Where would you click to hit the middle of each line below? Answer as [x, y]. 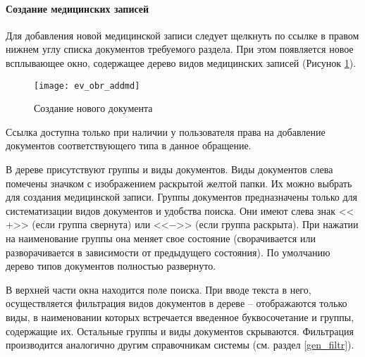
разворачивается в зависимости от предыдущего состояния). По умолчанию [168, 252]
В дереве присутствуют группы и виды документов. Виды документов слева [169, 169]
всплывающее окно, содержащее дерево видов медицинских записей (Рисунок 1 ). [181, 62]
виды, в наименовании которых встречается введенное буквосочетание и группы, [180, 317]
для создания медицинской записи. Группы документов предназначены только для [182, 197]
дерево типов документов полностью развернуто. [111, 266]
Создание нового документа [93, 108]
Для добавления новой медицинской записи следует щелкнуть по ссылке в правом [182, 35]
